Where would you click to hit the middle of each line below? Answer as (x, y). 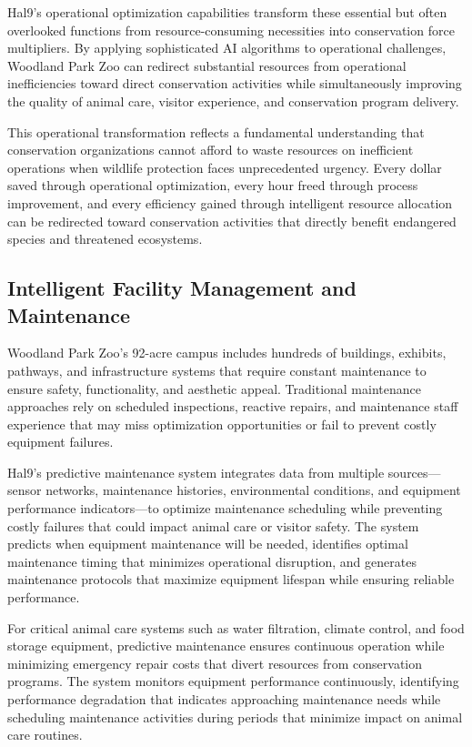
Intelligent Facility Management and (182, 288)
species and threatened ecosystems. (105, 239)
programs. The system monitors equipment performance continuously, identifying (233, 681)
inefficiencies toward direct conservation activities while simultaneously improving (235, 83)
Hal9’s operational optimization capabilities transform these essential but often (227, 12)
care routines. (45, 735)
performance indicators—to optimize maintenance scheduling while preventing (225, 508)
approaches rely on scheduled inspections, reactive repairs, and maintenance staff (233, 406)
